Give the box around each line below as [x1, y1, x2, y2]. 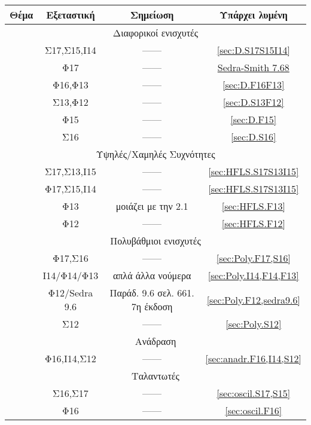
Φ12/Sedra [48, 286, 93, 299]
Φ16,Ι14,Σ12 [44, 351, 96, 365]
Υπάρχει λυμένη [219, 8, 288, 22]
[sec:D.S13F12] [222, 95, 284, 109]
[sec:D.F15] [230, 112, 277, 126]
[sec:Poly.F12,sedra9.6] [206, 292, 300, 307]
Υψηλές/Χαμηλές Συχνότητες [96, 147, 215, 161]
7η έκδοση [131, 299, 173, 313]
